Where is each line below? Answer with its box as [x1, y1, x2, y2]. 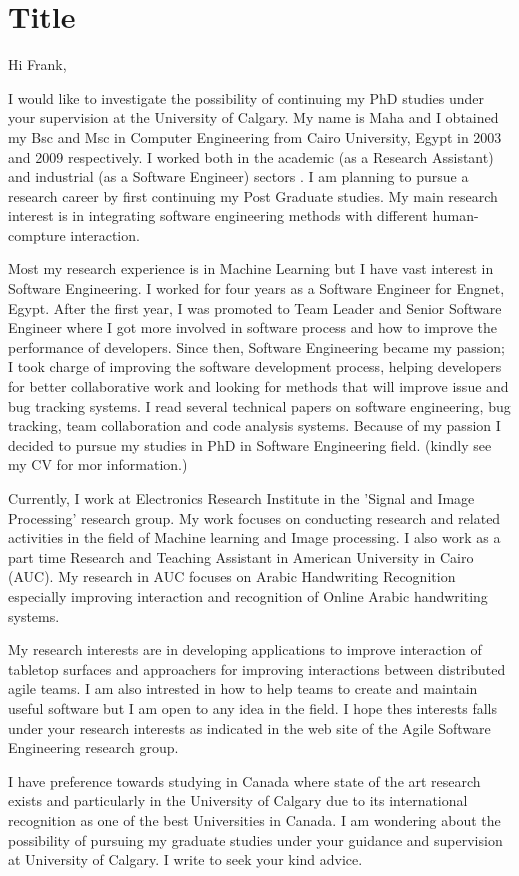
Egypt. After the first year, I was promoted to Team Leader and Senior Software [8, 297, 502, 318]
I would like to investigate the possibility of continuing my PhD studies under [8, 87, 485, 108]
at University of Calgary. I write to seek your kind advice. [8, 849, 363, 870]
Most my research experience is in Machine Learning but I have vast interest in [8, 258, 494, 279]
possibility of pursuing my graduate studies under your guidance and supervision [8, 829, 503, 850]
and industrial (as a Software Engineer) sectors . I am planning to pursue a [8, 166, 469, 187]
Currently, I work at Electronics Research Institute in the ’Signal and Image [8, 488, 475, 508]
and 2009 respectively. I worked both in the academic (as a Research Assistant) [8, 146, 494, 167]
